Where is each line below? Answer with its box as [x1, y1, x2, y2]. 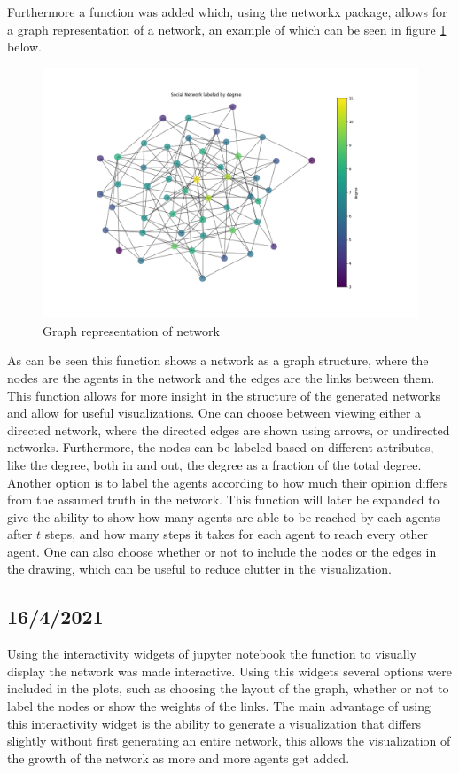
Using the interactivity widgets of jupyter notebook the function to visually [7, 644, 416, 663]
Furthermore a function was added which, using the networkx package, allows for [7, 3, 447, 20]
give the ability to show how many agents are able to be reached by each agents [7, 507, 440, 526]
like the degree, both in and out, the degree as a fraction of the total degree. [7, 455, 422, 473]
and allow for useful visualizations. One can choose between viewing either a [7, 403, 422, 422]
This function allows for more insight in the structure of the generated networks [7, 386, 441, 404]
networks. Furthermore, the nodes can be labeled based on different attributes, [7, 438, 434, 457]
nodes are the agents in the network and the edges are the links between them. [7, 368, 435, 386]
